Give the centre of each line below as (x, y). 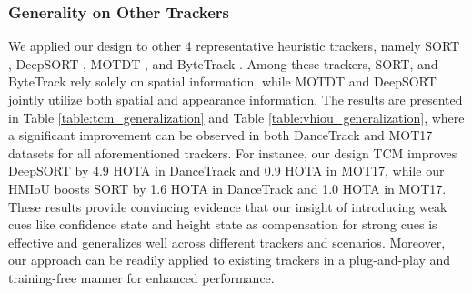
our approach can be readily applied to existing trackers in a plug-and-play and (230, 260)
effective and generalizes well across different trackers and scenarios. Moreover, (227, 242)
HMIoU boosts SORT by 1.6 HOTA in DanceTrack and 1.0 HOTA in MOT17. (227, 188)
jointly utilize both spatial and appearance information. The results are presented (236, 99)
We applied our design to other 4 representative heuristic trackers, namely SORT (234, 46)
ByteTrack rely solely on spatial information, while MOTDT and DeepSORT (222, 81)
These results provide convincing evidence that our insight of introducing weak (228, 206)
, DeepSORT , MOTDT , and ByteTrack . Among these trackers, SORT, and (223, 63)
